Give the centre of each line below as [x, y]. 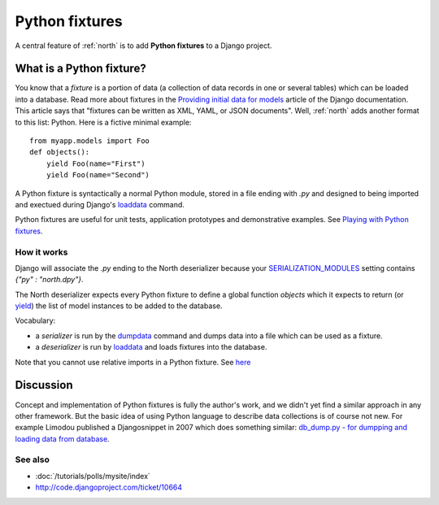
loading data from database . [62, 438]
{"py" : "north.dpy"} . [49, 280]
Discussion [44, 385]
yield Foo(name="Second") [98, 175]
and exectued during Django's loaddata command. [100, 204]
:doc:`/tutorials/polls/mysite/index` [93, 476]
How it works [41, 252]
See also [33, 459]
